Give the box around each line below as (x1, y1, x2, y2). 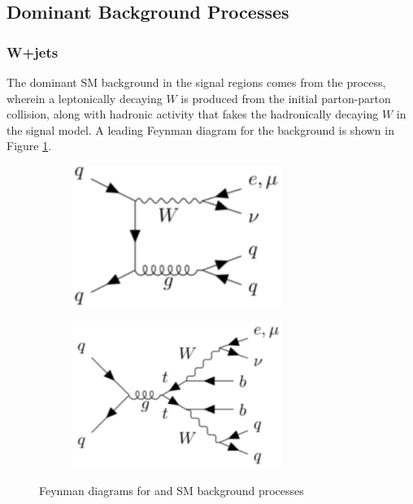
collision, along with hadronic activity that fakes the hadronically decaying (7, 106, 379, 123)
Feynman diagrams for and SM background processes (39, 482, 304, 498)
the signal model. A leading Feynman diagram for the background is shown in (7, 121, 394, 138)
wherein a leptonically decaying (7, 89, 163, 106)
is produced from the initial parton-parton (180, 89, 391, 106)
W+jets (7, 41, 59, 62)
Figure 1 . (7, 137, 52, 154)
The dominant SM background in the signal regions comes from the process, (7, 74, 386, 90)
